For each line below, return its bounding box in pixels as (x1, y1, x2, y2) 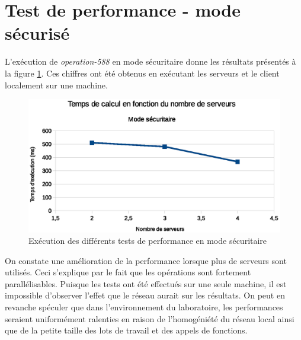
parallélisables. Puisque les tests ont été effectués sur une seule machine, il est (5, 277, 287, 290)
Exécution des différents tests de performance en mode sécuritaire (28, 234, 267, 247)
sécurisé (5, 21, 70, 45)
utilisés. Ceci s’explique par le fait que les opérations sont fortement (5, 266, 251, 278)
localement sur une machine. (5, 78, 108, 91)
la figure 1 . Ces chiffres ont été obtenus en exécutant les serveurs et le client (5, 66, 280, 79)
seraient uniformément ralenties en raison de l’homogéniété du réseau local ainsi (5, 312, 294, 325)
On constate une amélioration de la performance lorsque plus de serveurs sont (5, 254, 287, 266)
